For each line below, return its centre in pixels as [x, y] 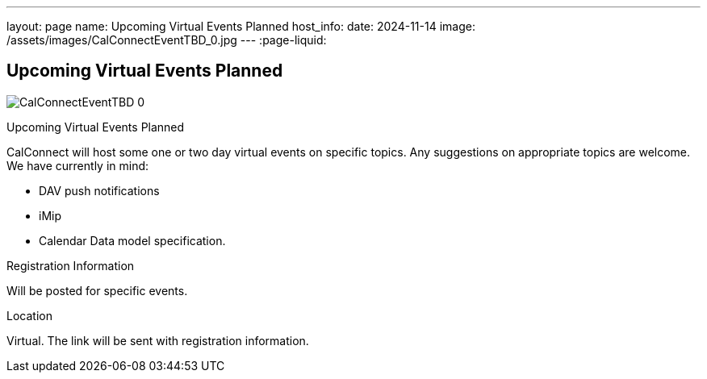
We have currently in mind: [78, 165]
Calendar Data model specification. [132, 240]
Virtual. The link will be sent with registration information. [158, 340]
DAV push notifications [99, 190]
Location [29, 315]
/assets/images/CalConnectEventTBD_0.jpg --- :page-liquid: [167, 40]
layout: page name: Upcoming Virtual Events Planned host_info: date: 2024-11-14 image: [241, 26]
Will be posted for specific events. [97, 290]
